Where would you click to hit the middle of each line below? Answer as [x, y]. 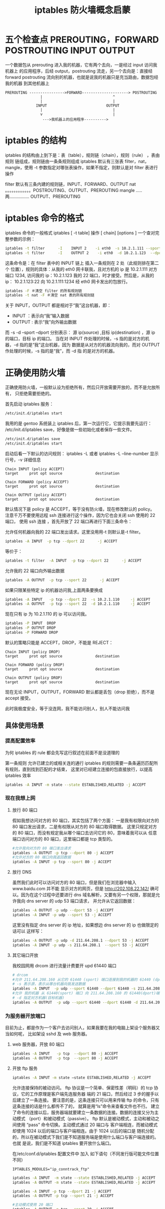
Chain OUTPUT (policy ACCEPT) [36, 495]
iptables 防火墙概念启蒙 [82, 10]
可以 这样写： [30, 931]
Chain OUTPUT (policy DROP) [34, 678]
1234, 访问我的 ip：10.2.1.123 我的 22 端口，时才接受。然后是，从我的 [84, 275]
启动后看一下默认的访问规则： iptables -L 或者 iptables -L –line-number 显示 [82, 453]
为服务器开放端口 [25, 1016]
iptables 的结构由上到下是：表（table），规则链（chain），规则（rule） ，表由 [82, 155]
